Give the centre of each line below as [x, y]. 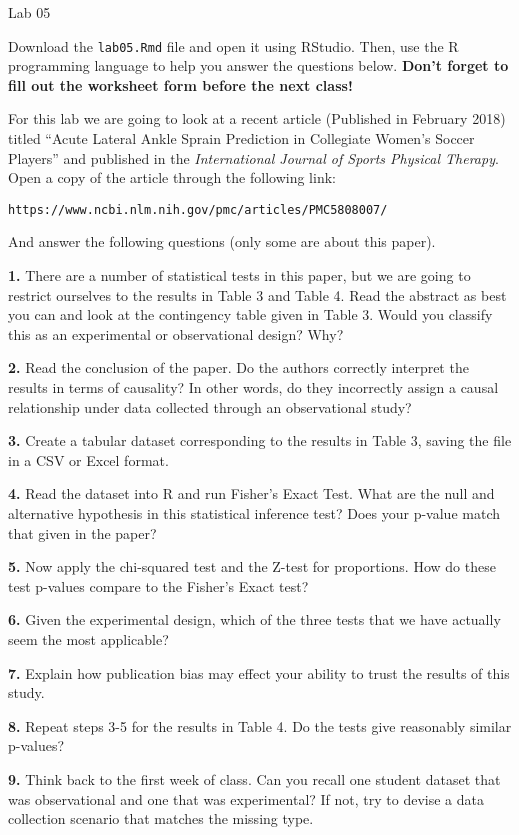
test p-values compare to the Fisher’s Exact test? [158, 585]
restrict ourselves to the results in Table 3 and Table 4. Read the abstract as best [257, 294]
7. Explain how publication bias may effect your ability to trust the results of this [259, 672]
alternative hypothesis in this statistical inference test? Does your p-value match [254, 513]
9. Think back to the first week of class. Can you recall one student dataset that [254, 778]
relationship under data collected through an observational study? [210, 406]
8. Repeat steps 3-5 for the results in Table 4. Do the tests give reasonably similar [260, 725]
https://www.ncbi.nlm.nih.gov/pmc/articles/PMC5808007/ [198, 209]
